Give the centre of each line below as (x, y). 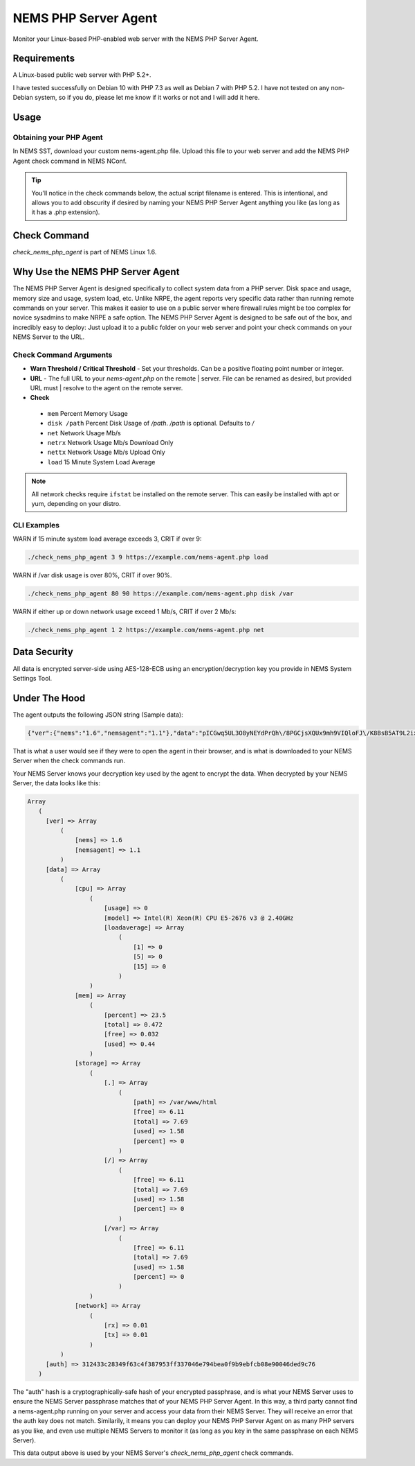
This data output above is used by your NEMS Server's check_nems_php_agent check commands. (153, 1453)
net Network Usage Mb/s (84, 433)
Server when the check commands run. (69, 761)
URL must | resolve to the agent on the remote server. (107, 388)
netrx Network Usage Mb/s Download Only (110, 442)
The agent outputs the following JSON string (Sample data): (98, 715)
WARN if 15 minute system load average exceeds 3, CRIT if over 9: (107, 539)
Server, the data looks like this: (56, 783)
